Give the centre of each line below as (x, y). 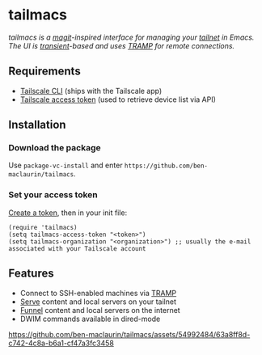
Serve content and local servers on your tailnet (98, 302)
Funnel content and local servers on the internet (100, 310)
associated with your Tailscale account (78, 248)
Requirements (44, 72)
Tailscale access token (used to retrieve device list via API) (118, 99)
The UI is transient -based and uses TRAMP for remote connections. (122, 45)
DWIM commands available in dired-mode (90, 319)
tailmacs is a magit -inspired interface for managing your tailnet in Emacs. (131, 37)
